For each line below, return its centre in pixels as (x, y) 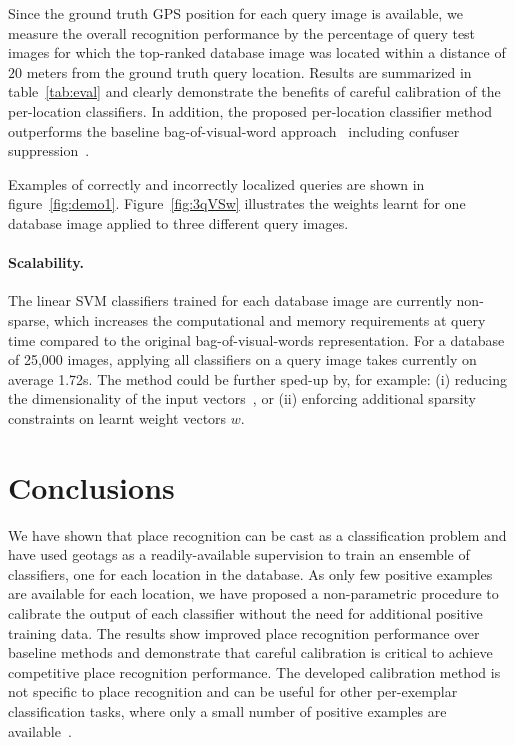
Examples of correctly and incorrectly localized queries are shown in (216, 183)
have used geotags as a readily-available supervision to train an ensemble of (239, 554)
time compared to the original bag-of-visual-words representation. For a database (256, 339)
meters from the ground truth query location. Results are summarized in (249, 71)
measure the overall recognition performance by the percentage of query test (242, 32)
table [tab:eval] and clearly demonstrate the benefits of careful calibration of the (254, 91)
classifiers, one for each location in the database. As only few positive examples (250, 573)
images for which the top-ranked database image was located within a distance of (257, 52)
